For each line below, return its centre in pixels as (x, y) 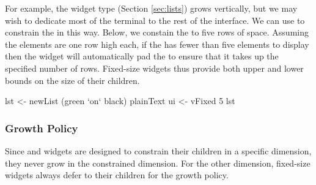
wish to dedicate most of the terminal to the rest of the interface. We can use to (155, 20)
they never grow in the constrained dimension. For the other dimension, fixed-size (158, 163)
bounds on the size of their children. (72, 80)
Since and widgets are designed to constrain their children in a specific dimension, (158, 150)
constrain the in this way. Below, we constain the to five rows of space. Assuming (157, 32)
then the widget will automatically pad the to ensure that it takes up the (142, 56)
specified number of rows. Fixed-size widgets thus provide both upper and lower (154, 68)
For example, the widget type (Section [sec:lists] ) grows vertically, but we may (151, 8)
